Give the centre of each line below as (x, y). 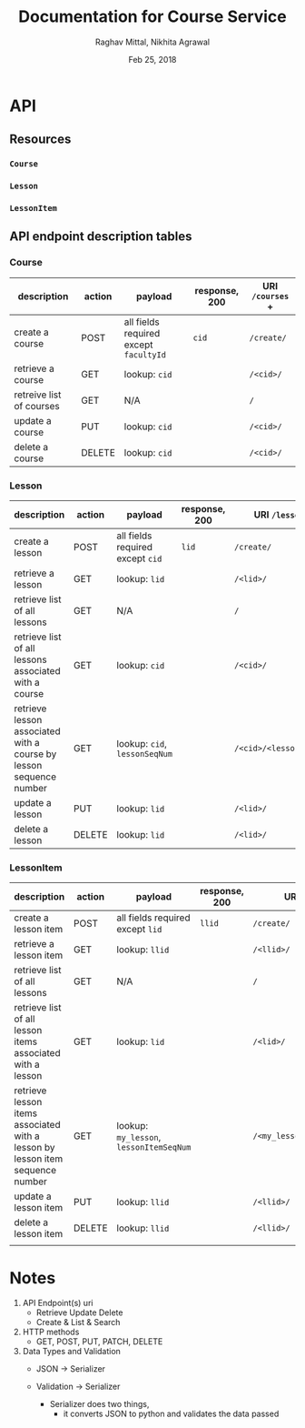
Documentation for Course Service (152, 17)
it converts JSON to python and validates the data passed (171, 1414)
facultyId (145, 355)
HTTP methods (51, 1332)
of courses (37, 406)
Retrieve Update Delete (79, 1312)
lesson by (34, 1148)
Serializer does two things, (99, 1404)
